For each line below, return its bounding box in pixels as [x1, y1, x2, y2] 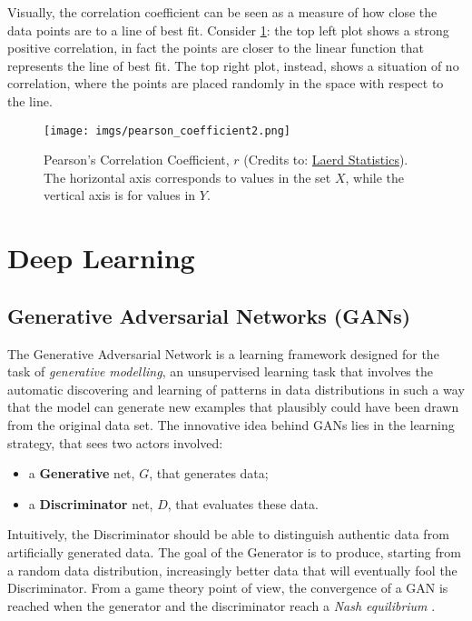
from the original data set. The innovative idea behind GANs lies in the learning [7, 415, 455, 434]
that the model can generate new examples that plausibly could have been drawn [7, 397, 459, 416]
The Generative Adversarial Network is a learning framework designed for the [7, 344, 439, 363]
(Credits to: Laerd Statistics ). [243, 150, 408, 169]
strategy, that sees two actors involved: [7, 433, 223, 452]
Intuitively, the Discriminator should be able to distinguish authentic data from [7, 525, 449, 544]
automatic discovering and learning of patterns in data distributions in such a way [7, 379, 465, 398]
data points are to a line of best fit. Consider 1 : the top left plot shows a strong [7, 20, 449, 39]
